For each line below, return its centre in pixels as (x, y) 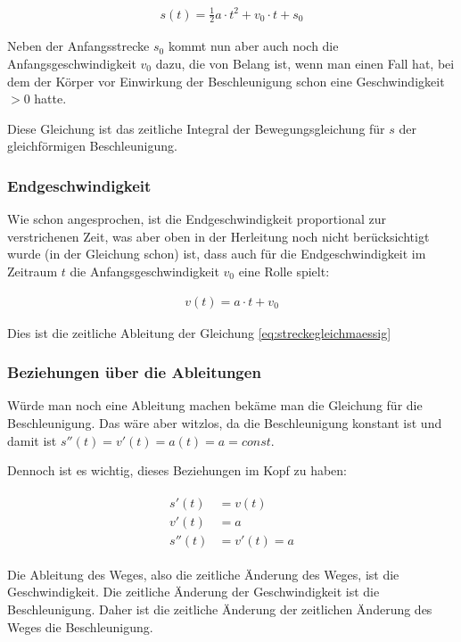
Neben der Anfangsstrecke (78, 46)
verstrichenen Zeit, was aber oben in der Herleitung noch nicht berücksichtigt (218, 236)
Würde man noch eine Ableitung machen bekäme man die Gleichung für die (215, 405)
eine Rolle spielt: (284, 271)
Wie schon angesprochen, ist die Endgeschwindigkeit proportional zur (197, 219)
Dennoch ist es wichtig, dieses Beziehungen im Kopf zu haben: (177, 470)
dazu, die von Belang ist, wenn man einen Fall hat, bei (305, 63)
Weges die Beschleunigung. (80, 626)
